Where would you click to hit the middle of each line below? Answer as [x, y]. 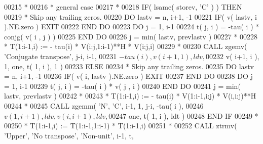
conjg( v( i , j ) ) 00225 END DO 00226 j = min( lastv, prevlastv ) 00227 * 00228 [131, 36]
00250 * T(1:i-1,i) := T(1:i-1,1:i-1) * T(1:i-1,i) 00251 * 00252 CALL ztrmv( [121, 126]
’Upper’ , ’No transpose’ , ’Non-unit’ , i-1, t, [69, 135]
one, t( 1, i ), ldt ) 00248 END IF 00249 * [193, 115]
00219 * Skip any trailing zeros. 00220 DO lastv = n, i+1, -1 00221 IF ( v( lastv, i [130, 16]
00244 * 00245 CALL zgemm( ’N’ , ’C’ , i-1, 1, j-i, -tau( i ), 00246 [104, 105]
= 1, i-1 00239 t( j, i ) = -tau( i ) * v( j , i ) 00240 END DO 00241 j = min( [122, 86]
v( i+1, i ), [242, 56]
